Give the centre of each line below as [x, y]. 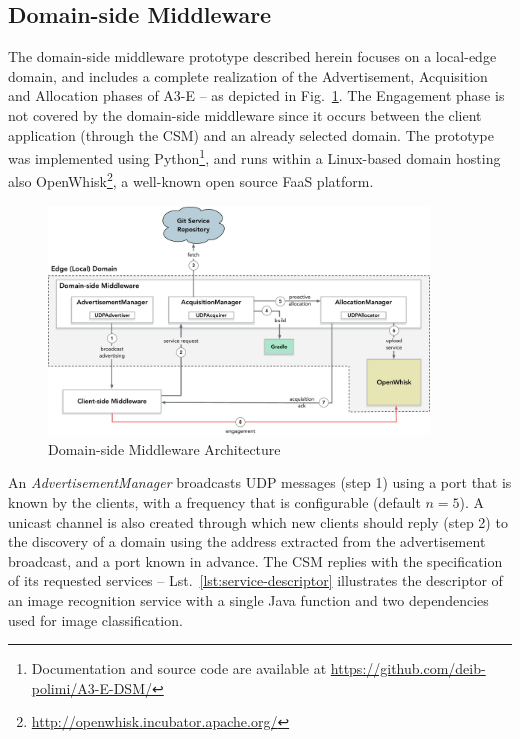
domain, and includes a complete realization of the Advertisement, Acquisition [248, 75]
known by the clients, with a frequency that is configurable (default [214, 502]
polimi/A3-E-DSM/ [91, 687]
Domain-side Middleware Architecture [164, 448]
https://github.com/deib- [408, 668]
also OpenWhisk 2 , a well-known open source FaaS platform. [191, 180]
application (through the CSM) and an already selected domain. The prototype [251, 134]
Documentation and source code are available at [179, 668]
